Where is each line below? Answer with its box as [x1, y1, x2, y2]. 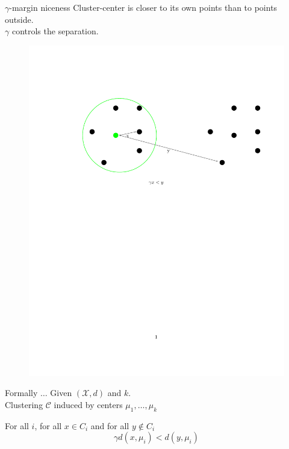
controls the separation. [11, 25, 99, 37]
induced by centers [54, 398, 123, 410]
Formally [5, 386, 38, 399]
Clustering [5, 398, 43, 410]
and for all [90, 419, 129, 432]
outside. [5, 13, 34, 25]
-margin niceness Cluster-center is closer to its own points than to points [9, 1, 278, 13]
